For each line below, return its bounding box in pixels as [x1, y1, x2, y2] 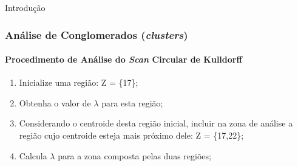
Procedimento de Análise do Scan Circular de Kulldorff [5, 53, 242, 66]
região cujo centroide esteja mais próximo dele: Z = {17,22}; [19, 129, 244, 142]
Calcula [19, 149, 47, 162]
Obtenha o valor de [19, 96, 91, 109]
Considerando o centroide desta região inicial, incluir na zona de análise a [19, 117, 293, 130]
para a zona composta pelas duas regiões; [58, 149, 211, 162]
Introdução [5, 1, 46, 13]
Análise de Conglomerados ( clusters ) [5, 27, 188, 42]
